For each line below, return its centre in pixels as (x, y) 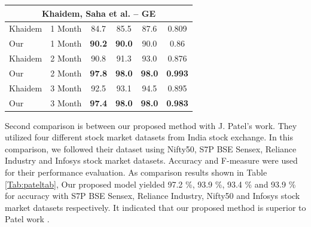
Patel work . (27, 219)
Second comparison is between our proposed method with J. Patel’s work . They (151, 125)
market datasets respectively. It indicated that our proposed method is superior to (155, 207)
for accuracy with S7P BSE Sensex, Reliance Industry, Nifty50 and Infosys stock (153, 196)
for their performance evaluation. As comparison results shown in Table (136, 172)
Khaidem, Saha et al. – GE (98, 13)
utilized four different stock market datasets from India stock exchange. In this (149, 137)
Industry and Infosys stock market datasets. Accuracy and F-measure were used (151, 160)
